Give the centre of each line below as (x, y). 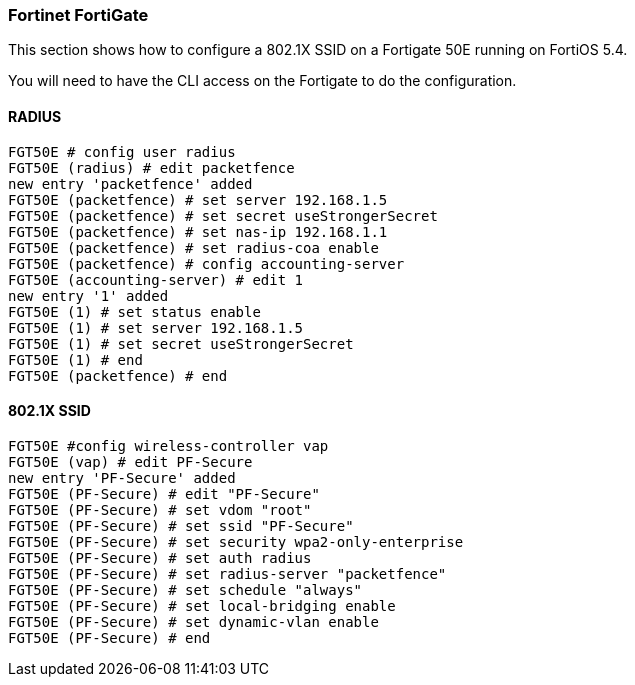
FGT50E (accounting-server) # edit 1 (156, 279)
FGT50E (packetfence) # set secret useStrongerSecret (223, 215)
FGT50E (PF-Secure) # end (109, 637)
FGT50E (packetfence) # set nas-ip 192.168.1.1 (198, 231)
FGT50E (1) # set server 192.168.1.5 (156, 327)
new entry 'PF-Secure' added (122, 477)
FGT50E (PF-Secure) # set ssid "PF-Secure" (181, 525)
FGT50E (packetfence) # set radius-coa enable (193, 247)
